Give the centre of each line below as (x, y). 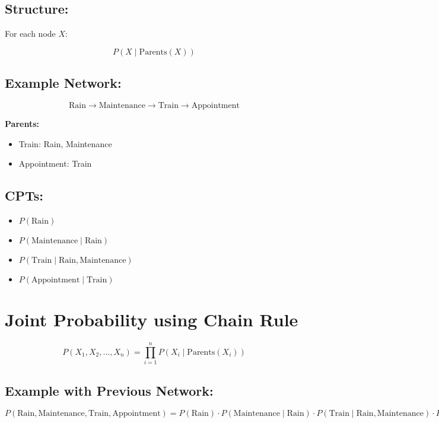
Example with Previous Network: (109, 390)
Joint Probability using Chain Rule (152, 319)
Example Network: (63, 83)
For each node (30, 34)
